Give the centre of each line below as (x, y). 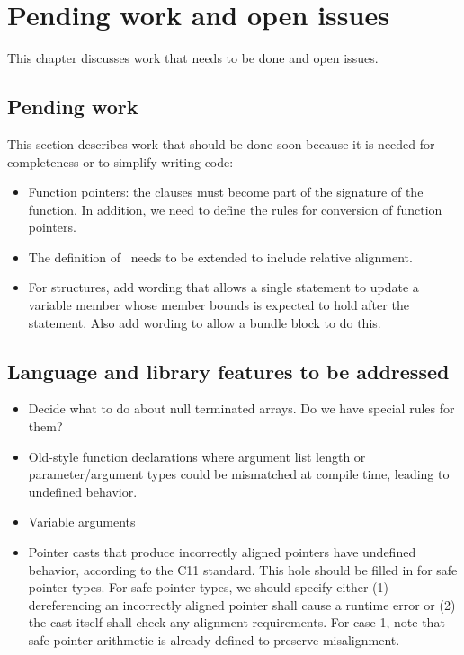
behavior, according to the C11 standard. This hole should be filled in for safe (243, 569)
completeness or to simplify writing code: (120, 161)
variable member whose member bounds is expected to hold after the (219, 305)
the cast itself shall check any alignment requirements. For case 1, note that (236, 622)
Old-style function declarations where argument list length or (197, 456)
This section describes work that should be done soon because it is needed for (221, 143)
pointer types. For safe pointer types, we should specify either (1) (208, 587)
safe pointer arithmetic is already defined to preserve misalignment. (214, 640)
